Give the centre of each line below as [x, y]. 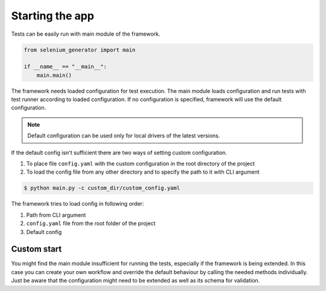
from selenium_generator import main [80, 50]
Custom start [37, 249]
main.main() [54, 75]
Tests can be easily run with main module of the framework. [86, 34]
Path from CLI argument [56, 215]
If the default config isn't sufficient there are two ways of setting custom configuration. [119, 152]
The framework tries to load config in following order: [78, 204]
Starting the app [53, 16]
